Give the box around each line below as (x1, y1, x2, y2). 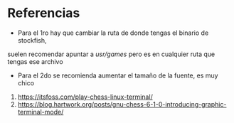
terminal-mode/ (17, 107, 64, 116)
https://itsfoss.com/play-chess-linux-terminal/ (17, 92, 153, 101)
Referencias (7, 5, 80, 21)
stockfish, (17, 36, 47, 44)
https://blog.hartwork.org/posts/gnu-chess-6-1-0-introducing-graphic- (17, 100, 227, 108)
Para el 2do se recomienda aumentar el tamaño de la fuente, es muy (17, 71, 218, 80)
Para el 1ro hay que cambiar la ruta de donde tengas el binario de (17, 28, 209, 37)
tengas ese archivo (7, 57, 63, 65)
